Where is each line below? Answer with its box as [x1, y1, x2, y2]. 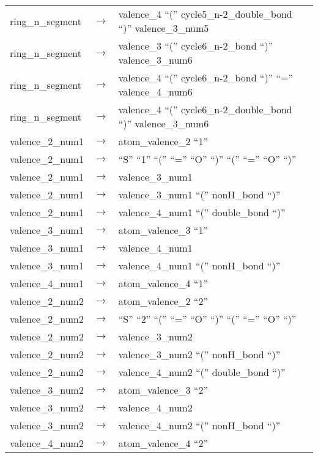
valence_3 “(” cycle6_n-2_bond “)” [118, 39, 273, 53]
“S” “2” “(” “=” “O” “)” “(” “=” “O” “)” [118, 312, 297, 326]
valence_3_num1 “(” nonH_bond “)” [118, 187, 281, 201]
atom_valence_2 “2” [118, 294, 208, 308]
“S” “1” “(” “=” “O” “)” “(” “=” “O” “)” [118, 152, 297, 166]
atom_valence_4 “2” [118, 436, 208, 450]
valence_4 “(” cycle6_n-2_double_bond [118, 102, 292, 116]
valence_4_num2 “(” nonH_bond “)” [118, 418, 281, 432]
